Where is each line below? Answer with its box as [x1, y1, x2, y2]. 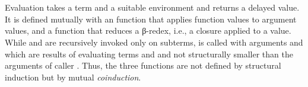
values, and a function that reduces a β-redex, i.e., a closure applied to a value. [5, 24, 291, 37]
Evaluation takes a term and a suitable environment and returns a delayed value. [5, 1, 300, 14]
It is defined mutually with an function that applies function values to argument [5, 12, 297, 25]
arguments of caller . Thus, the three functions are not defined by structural [5, 59, 281, 72]
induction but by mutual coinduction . [5, 70, 141, 83]
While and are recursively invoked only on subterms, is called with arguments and [5, 36, 303, 48]
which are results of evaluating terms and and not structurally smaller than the [5, 47, 293, 60]
